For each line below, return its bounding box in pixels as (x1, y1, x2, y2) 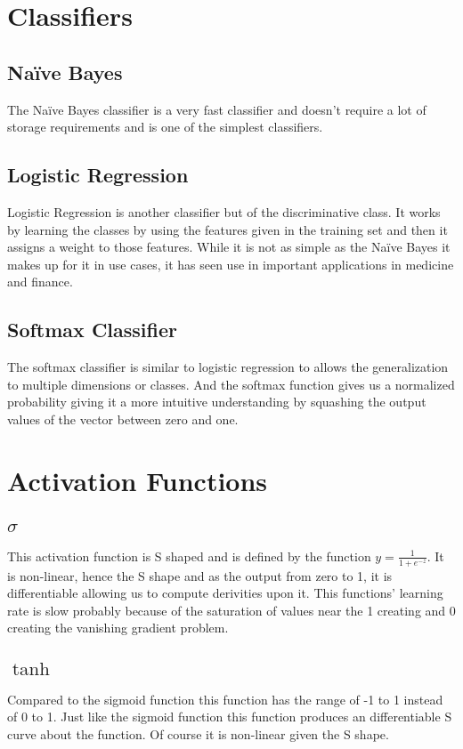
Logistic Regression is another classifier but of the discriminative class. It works (7, 202, 441, 221)
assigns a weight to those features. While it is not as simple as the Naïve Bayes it (7, 238, 451, 256)
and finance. (7, 272, 73, 291)
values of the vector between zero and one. (7, 409, 239, 428)
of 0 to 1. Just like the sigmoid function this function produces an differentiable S (7, 707, 452, 726)
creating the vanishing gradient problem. (7, 618, 229, 637)
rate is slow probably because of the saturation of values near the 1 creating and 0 (7, 600, 456, 619)
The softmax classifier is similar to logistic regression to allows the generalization (7, 358, 449, 376)
